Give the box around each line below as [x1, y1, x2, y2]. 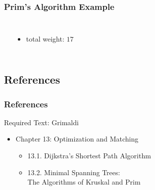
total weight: [26, 34, 64, 44]
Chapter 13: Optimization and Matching [15, 134, 139, 144]
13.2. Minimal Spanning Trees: [27, 167, 120, 177]
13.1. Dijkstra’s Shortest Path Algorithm [27, 150, 151, 160]
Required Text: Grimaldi [4, 117, 79, 127]
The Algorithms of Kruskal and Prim [27, 177, 141, 187]
